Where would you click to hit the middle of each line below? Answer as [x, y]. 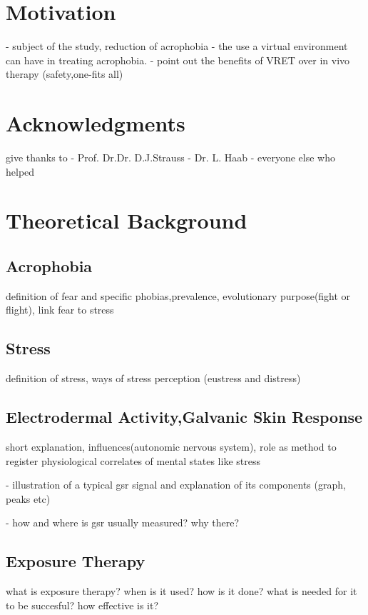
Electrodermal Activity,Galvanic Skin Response [184, 417]
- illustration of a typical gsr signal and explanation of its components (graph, [176, 485]
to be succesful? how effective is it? [82, 605]
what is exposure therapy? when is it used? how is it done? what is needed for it [182, 591]
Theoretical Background [127, 220]
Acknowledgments [96, 123]
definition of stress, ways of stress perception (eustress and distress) [153, 378]
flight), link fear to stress [60, 310]
